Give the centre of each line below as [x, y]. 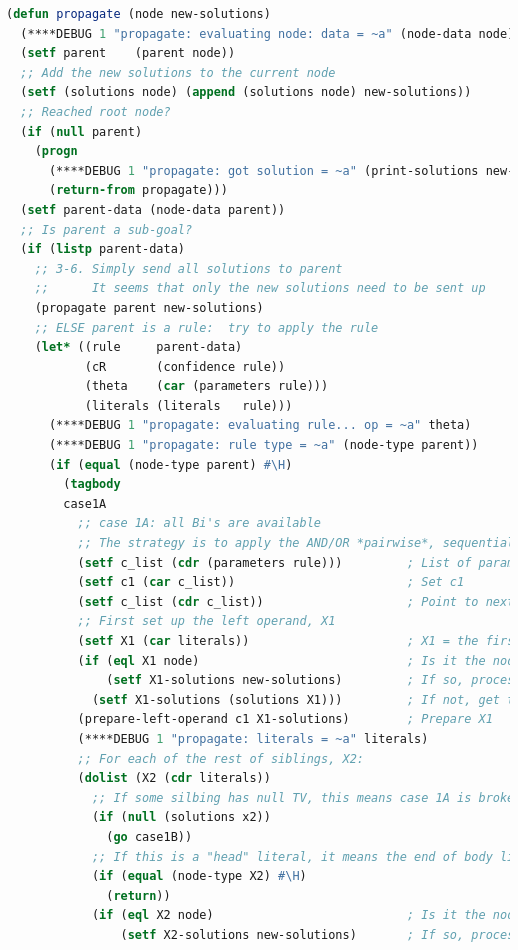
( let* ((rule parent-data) [138, 347]
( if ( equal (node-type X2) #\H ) [199, 876]
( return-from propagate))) [138, 190]
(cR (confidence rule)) [185, 366]
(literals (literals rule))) [188, 405]
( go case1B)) [149, 836]
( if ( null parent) [81, 131]
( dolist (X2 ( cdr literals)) [174, 778]
